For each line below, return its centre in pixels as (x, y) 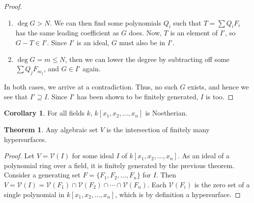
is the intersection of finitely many (158, 130)
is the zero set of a (222, 185)
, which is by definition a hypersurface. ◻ (178, 194)
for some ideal (93, 156)
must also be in (142, 42)
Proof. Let (19, 156)
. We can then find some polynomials (105, 22)
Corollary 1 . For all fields (44, 113)
